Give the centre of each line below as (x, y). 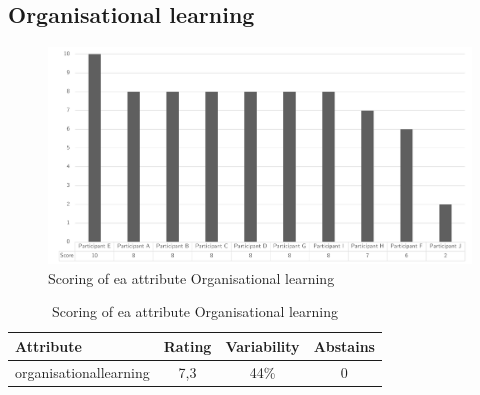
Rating (187, 345)
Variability (262, 345)
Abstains (344, 345)
